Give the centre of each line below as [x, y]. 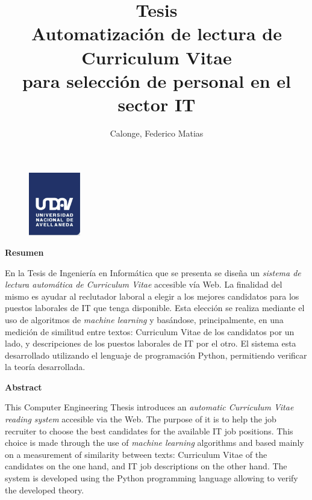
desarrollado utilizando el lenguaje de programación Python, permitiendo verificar [156, 355]
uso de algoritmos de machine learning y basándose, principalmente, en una [144, 319]
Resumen [24, 252]
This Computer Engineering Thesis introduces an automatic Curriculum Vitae [149, 407]
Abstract [23, 387]
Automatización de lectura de [157, 33]
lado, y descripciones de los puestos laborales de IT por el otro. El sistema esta [151, 343]
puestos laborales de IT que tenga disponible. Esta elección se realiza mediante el [155, 308]
